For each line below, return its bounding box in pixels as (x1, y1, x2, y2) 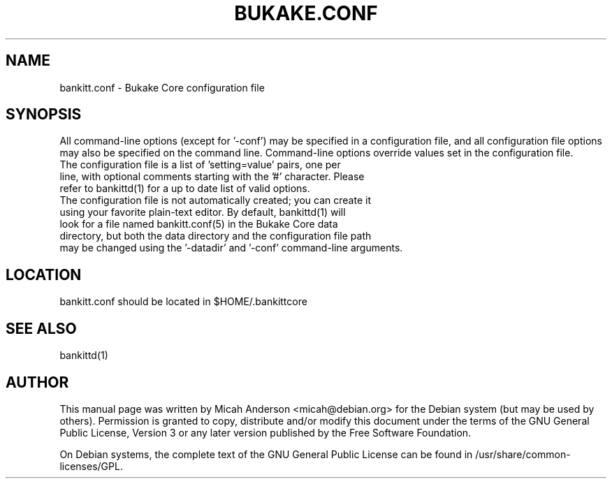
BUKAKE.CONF (234, 1, 378, 25)
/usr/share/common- (475, 448, 571, 460)
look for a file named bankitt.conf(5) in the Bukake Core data (59, 218, 338, 230)
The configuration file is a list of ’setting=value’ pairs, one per (59, 159, 341, 171)
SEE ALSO (6, 319, 77, 337)
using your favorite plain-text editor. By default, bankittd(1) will (59, 206, 346, 219)
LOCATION (6, 265, 82, 284)
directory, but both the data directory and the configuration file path (59, 230, 372, 242)
